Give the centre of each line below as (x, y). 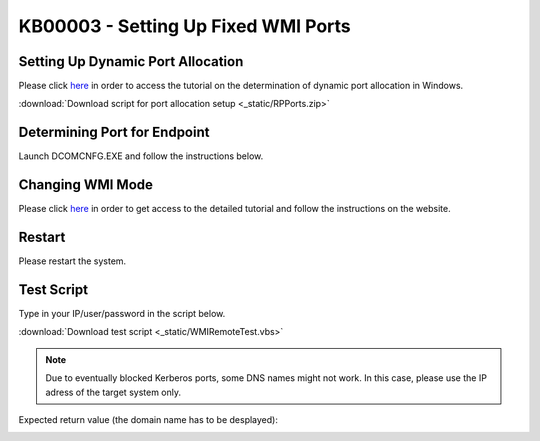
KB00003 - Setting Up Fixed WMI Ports (185, 26)
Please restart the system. (72, 261)
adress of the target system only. (113, 392)
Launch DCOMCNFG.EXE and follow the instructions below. (141, 156)
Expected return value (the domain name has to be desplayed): (148, 420)
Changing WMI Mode (86, 185)
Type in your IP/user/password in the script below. (122, 314)
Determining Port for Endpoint (114, 132)
